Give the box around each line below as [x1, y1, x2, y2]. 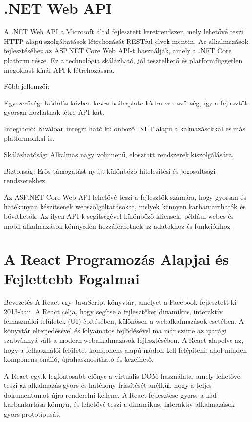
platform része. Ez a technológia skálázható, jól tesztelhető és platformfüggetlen [4, 55, 243, 65]
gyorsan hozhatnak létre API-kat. [4, 107, 104, 117]
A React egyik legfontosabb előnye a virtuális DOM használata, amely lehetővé [4, 370, 241, 380]
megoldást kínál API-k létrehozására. [4, 64, 115, 75]
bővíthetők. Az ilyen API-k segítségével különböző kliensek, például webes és [4, 211, 234, 221]
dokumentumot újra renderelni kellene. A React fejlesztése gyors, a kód [4, 389, 217, 400]
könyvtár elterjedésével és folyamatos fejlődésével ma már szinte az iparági [4, 325, 227, 336]
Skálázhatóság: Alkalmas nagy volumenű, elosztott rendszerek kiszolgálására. [4, 149, 234, 160]
